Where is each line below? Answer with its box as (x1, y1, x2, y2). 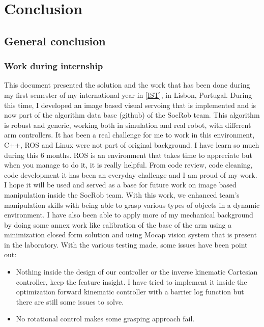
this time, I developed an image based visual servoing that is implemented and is (4, 99, 256, 110)
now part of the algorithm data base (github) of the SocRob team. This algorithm (4, 110, 260, 120)
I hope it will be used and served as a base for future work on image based (4, 179, 237, 190)
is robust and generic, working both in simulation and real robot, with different (4, 119, 251, 130)
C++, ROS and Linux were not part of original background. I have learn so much (4, 139, 259, 150)
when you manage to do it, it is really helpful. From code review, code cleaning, (4, 159, 253, 170)
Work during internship (4, 60, 103, 72)
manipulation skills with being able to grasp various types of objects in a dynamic (4, 199, 260, 210)
